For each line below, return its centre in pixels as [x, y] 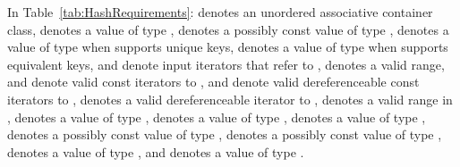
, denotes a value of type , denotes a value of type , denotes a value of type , [217, 117]
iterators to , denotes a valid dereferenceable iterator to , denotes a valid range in [230, 99]
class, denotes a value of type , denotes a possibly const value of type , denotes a [228, 29]
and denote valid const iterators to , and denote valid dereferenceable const [213, 82]
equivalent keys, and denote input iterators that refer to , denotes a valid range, [226, 64]
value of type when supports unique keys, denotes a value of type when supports [228, 47]
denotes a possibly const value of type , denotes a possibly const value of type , [225, 134]
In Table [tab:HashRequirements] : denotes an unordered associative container [220, 12]
